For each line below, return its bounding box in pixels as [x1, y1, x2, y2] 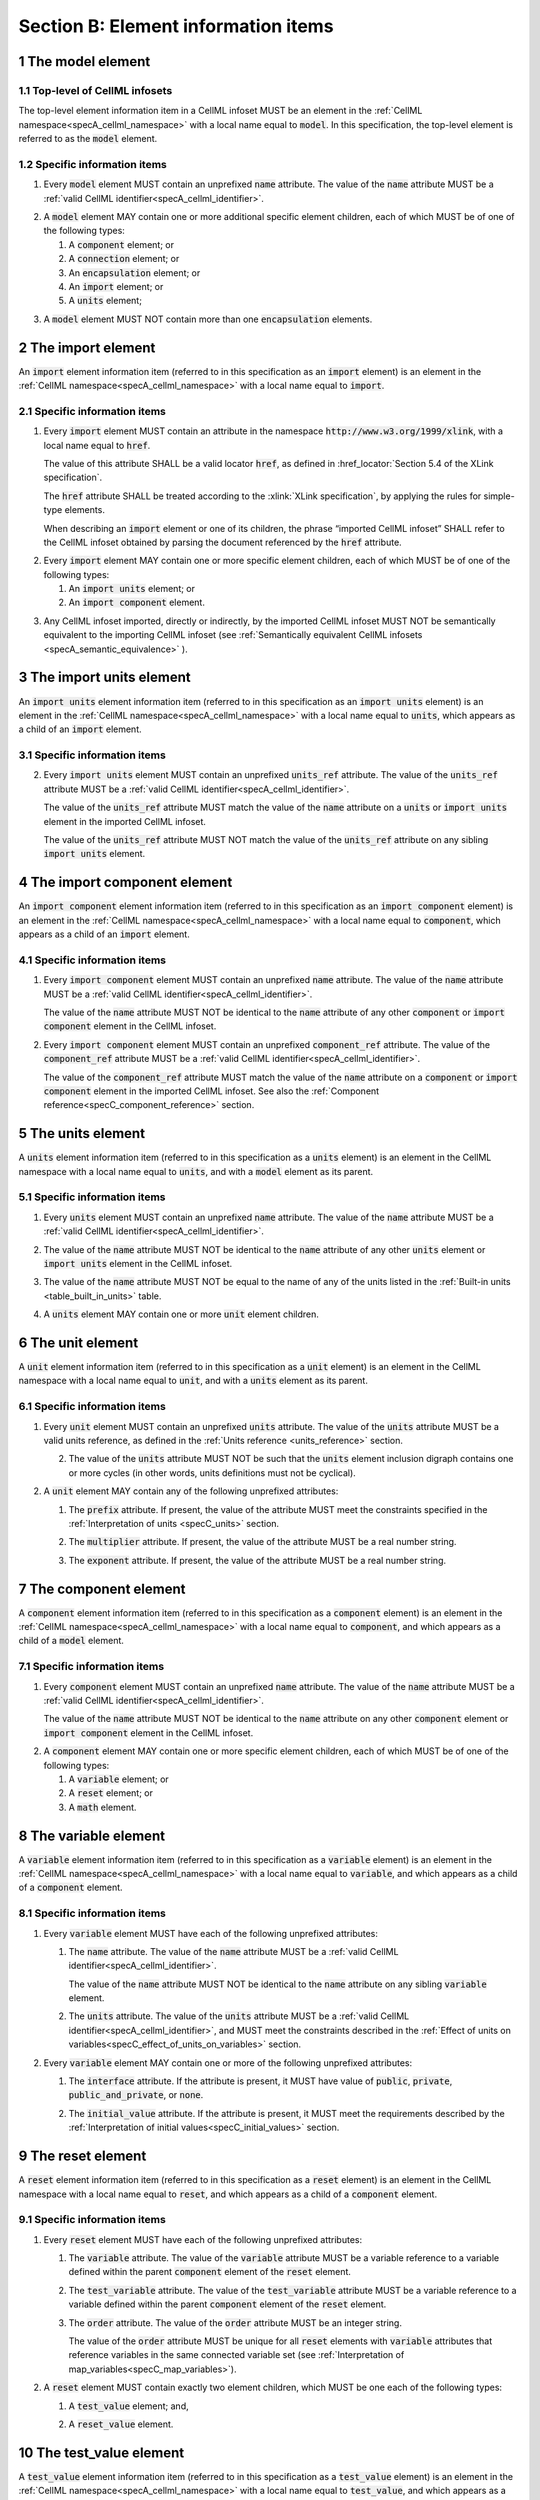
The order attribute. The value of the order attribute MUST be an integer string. [68, 2316, 402, 2329]
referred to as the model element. [18, 133, 158, 145]
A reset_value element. [68, 2418, 174, 2430]
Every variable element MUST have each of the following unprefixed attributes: [43, 1927, 379, 1939]
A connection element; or [68, 253, 180, 265]
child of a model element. [18, 1635, 125, 1647]
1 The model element [18, 53, 151, 70]
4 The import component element [18, 874, 233, 891]
